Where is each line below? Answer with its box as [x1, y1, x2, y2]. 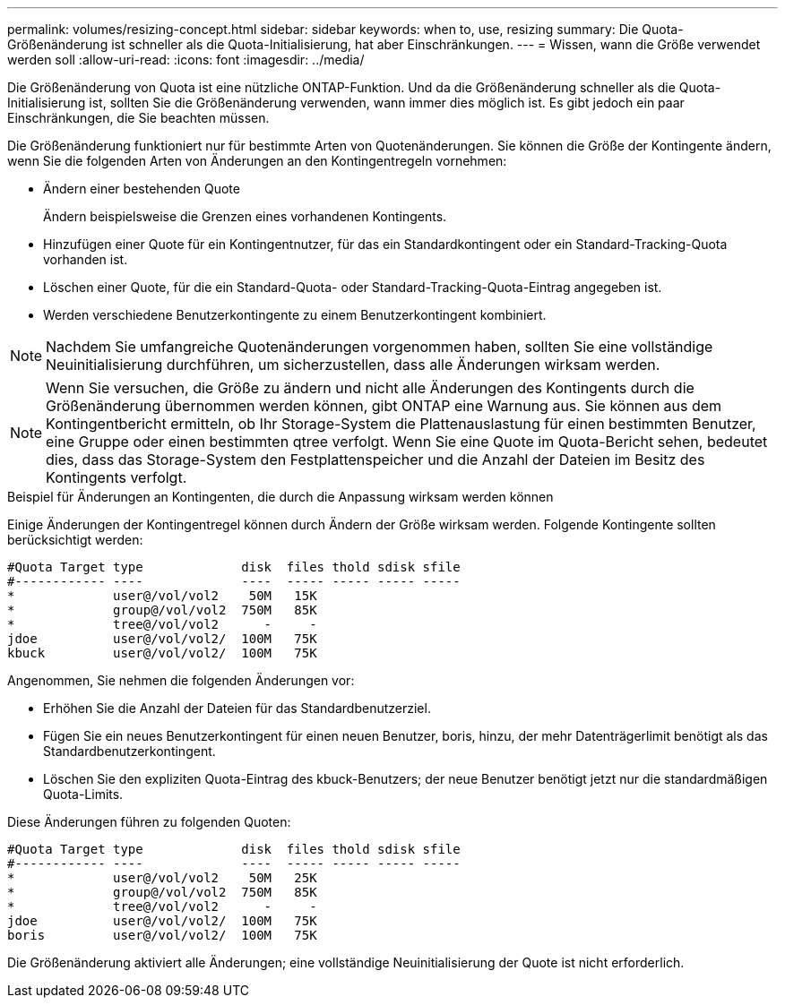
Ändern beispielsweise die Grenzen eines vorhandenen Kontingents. [43, 209, 447, 224]
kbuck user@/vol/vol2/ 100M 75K [7, 646, 317, 660]
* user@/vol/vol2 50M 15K [7, 588, 317, 603]
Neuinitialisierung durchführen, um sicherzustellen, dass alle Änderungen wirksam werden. [46, 356, 660, 374]
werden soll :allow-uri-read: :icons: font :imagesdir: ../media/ [7, 52, 365, 67]
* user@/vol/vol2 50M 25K [7, 871, 317, 885]
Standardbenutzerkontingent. [43, 743, 216, 759]
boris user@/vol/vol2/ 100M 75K [7, 928, 317, 942]
